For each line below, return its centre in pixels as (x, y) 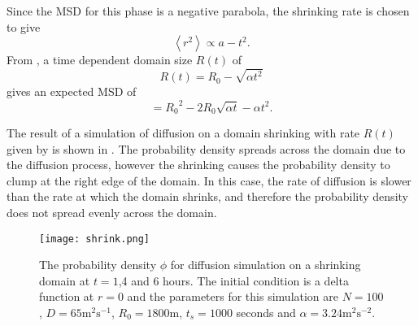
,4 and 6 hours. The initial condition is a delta (233, 280)
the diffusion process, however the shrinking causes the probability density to (198, 165)
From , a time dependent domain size (100, 60)
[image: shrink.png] (95, 239)
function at (67, 296)
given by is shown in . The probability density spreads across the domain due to (206, 148)
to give (24, 26)
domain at (65, 280)
